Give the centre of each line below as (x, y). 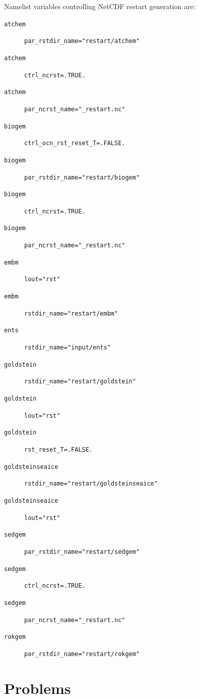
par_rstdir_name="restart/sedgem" (82, 552)
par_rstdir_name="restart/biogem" (82, 177)
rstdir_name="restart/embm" (71, 313)
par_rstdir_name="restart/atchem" (82, 41)
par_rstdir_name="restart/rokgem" (82, 654)
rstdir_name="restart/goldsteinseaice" (91, 484)
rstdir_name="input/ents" (68, 348)
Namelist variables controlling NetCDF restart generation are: (100, 6)
